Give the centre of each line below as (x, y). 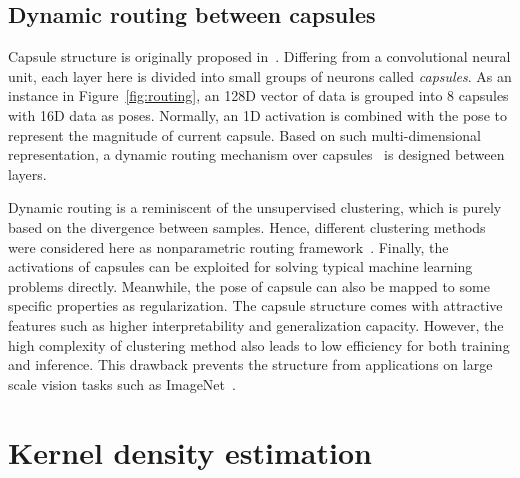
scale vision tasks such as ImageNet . (122, 383)
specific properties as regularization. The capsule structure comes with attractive (255, 305)
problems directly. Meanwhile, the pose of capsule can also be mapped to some (249, 285)
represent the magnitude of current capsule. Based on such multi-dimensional (244, 134)
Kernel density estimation (190, 452)
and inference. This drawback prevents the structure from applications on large (250, 364)
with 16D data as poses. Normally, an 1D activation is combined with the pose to (257, 114)
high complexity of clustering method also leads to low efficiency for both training (259, 344)
